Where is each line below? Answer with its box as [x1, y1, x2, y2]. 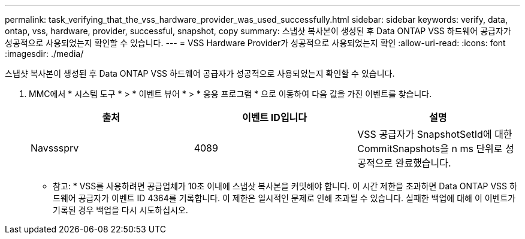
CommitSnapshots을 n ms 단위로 [357, 143, 503, 155]
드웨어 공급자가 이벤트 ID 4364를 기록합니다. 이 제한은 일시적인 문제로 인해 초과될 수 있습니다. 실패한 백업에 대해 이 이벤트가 [53, 193, 516, 203]
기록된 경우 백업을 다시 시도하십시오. [53, 205, 188, 215]
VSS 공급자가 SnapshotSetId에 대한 [357, 128, 512, 140]
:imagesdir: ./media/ [5, 49, 84, 59]
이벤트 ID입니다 [242, 111, 307, 123]
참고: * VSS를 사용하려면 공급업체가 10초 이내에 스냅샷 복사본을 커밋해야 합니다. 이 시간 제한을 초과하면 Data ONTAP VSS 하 [53, 181, 517, 191]
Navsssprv [31, 142, 79, 154]
